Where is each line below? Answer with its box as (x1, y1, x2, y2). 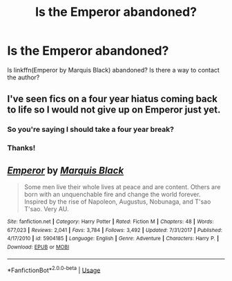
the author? (7, 73, 40, 81)
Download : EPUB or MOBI (7, 243, 70, 251)
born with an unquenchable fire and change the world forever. (23, 190, 201, 198)
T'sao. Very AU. (23, 204, 69, 213)
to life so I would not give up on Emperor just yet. (7, 104, 221, 116)
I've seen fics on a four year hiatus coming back (7, 93, 218, 105)
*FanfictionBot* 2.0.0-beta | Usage (7, 264, 101, 274)
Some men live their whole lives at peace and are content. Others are (23, 182, 221, 191)
